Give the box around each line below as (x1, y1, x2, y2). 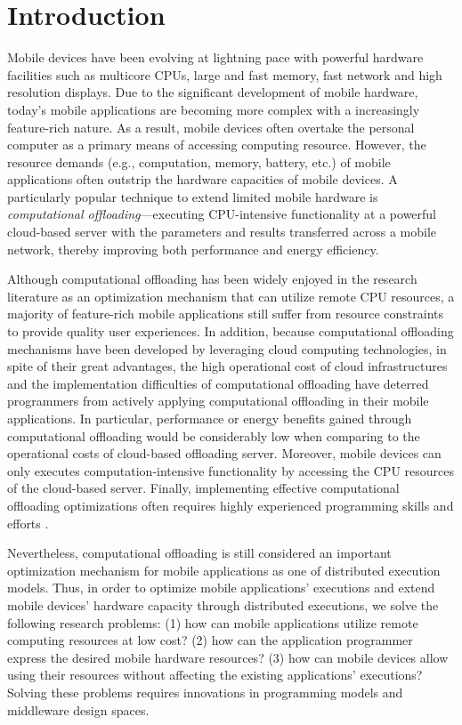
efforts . (7, 513, 49, 532)
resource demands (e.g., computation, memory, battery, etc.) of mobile (7, 152, 391, 171)
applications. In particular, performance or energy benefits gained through (7, 409, 412, 427)
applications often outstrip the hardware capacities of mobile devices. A (7, 170, 398, 189)
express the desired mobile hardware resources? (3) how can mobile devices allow (7, 648, 449, 666)
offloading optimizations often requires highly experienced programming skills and (7, 495, 454, 514)
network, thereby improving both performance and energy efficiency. (7, 239, 379, 258)
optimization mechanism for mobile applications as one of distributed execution (7, 560, 441, 579)
